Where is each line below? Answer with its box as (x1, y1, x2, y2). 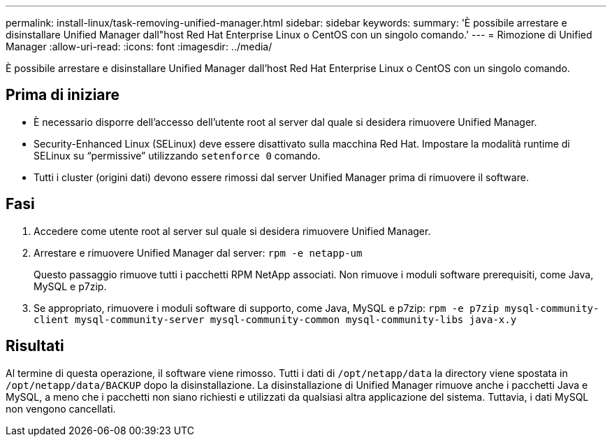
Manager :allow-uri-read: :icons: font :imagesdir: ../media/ (6, 41, 272, 52)
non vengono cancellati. (6, 402, 116, 415)
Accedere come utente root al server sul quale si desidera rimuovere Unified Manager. (34, 224, 431, 237)
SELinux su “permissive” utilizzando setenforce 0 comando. (34, 149, 321, 162)
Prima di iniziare (6, 86, 120, 104)
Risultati (6, 337, 64, 355)
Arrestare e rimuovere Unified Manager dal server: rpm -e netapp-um (34, 246, 363, 259)
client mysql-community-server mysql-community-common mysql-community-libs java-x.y (34, 313, 517, 325)
